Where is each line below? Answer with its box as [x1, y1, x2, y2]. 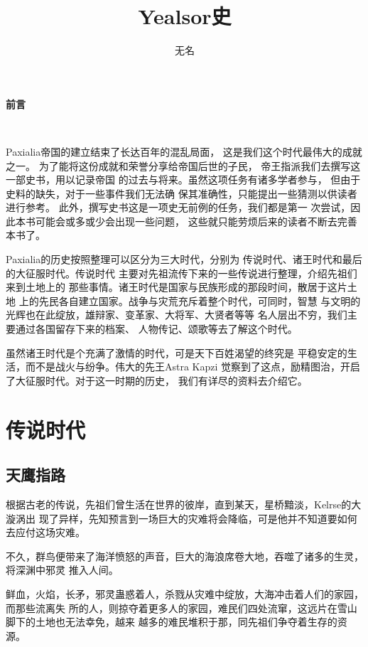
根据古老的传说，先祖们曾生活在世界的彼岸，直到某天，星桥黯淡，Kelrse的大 [6, 496, 362, 511]
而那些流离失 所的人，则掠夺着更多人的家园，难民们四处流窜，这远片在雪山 [6, 600, 357, 615]
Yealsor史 [138, 1, 232, 31]
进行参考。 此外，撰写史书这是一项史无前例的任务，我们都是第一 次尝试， [6, 200, 351, 215]
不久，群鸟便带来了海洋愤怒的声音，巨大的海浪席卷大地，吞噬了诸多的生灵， [6, 548, 364, 563]
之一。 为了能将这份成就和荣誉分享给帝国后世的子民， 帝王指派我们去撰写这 [6, 158, 361, 173]
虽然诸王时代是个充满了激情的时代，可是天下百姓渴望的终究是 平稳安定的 [6, 345, 347, 360]
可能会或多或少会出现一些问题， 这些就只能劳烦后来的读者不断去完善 [35, 213, 357, 228]
